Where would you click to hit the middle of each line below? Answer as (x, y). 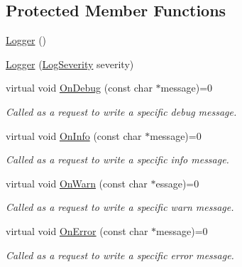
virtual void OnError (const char (77, 230)
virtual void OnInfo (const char (74, 135)
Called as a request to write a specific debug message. (121, 111)
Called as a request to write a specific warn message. (120, 207)
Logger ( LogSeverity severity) (70, 64)
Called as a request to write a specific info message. (117, 159)
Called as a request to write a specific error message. (120, 255)
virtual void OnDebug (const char (79, 88)
